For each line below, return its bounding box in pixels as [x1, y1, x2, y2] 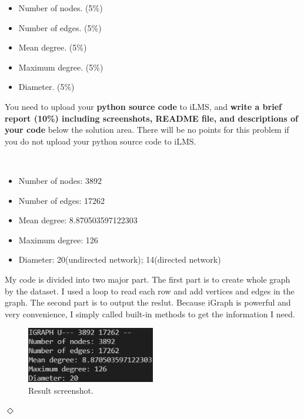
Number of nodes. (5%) [18, 2, 103, 14]
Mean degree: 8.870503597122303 [18, 214, 138, 226]
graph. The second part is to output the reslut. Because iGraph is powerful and [5, 296, 291, 309]
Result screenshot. [28, 384, 93, 396]
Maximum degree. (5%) [18, 61, 103, 73]
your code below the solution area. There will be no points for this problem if [5, 123, 289, 136]
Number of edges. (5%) [18, 21, 102, 33]
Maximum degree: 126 [18, 233, 98, 246]
